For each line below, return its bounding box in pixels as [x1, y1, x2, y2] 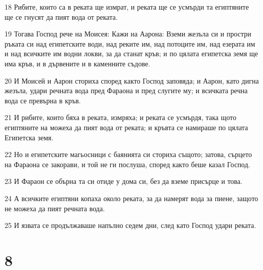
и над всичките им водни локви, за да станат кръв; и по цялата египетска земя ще [5, 48, 258, 59]
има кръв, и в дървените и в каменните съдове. [5, 58, 150, 68]
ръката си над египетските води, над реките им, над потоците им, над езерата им [5, 38, 255, 49]
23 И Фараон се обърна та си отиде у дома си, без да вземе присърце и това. [5, 176, 243, 186]
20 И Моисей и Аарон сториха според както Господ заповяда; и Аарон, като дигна [5, 75, 259, 86]
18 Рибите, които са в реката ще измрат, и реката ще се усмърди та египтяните [5, 2, 249, 12]
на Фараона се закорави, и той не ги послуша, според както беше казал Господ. [5, 159, 250, 169]
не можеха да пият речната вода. [5, 203, 105, 213]
